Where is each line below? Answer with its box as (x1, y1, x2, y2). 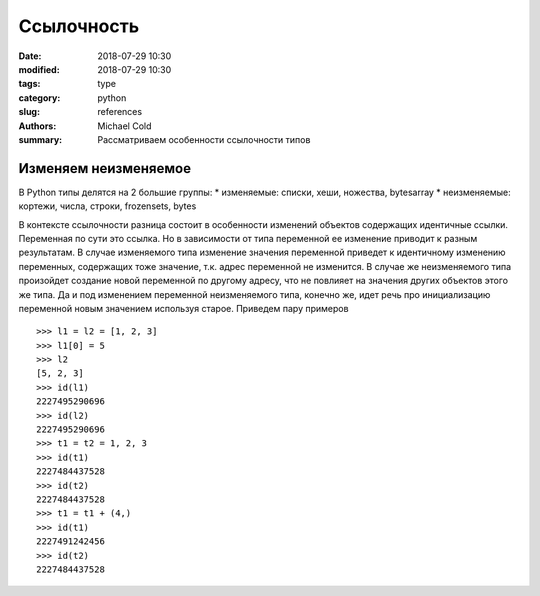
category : (18, 91, 61, 104)
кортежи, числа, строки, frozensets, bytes (18, 200, 197, 212)
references (97, 106, 143, 118)
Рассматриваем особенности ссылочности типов (97, 133, 311, 145)
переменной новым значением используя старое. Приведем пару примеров (18, 302, 349, 314)
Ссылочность (18, 15, 140, 37)
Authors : (18, 120, 57, 132)
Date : (18, 50, 42, 62)
